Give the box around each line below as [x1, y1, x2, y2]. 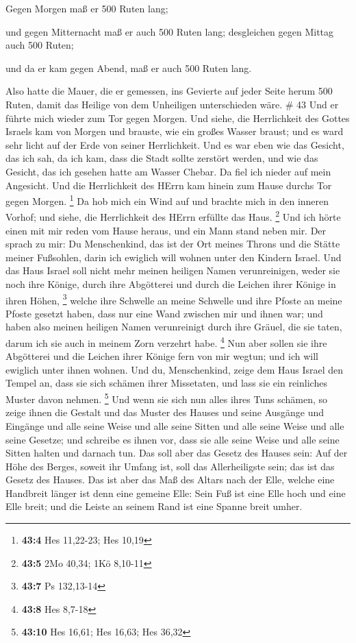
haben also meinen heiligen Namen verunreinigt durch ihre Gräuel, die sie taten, [5, 319, 342, 334]
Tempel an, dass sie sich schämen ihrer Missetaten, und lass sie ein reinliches [5, 376, 327, 390]
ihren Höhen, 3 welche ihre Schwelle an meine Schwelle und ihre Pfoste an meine [5, 291, 342, 307]
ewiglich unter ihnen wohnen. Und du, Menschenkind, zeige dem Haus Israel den [5, 362, 344, 376]
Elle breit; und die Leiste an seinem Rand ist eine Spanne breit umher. [5, 499, 303, 513]
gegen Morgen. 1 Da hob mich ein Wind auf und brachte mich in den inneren [5, 192, 329, 208]
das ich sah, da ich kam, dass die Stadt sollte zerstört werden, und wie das [5, 151, 318, 165]
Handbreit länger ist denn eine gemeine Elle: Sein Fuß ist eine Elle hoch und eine [5, 485, 346, 500]
